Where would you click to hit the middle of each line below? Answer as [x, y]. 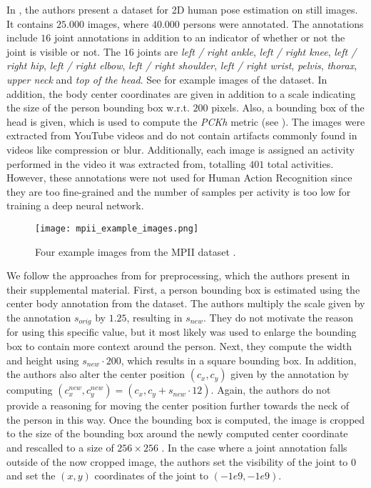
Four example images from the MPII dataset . [136, 251]
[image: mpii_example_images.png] [117, 228]
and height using [43, 360]
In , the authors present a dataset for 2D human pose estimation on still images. [182, 9]
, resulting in [154, 317]
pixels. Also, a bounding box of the [288, 108]
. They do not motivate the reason [278, 317]
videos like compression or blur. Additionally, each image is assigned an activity [181, 149]
